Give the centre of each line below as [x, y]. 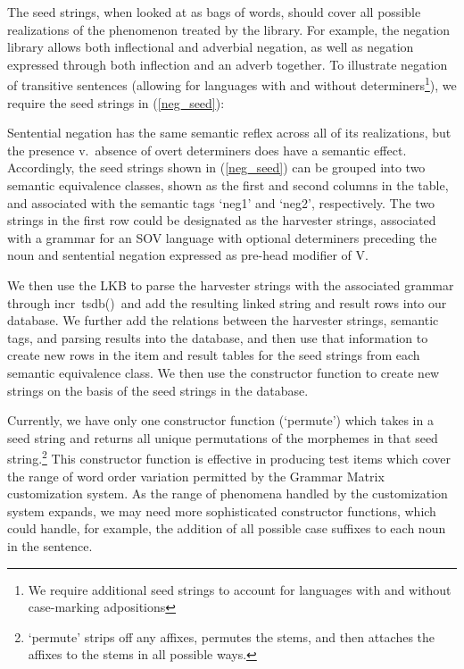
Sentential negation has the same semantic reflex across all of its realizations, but [229, 133]
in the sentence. [50, 545]
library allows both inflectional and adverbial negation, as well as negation [211, 47]
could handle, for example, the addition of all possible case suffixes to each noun [227, 528]
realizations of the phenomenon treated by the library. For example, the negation [228, 29]
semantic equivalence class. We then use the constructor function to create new [224, 372]
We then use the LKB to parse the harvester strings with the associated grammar [231, 284]
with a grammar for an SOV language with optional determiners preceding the [222, 237]
